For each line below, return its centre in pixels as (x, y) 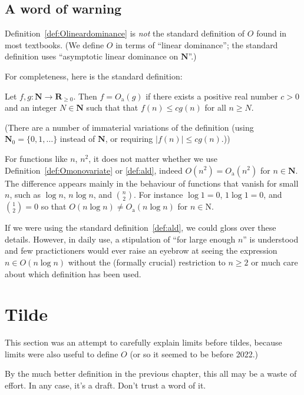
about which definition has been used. (73, 273)
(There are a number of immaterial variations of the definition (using (129, 127)
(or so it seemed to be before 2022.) (194, 353)
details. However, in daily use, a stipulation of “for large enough (120, 239)
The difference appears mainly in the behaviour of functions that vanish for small (152, 183)
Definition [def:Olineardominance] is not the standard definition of (125, 33)
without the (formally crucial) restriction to (147, 262)
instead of (77, 139)
